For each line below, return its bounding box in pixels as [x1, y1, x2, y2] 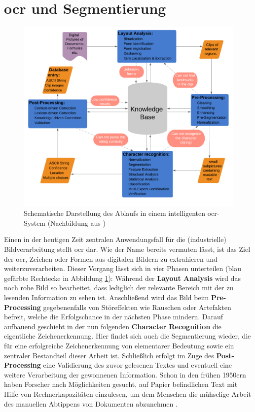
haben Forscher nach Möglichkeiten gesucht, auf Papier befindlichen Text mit [4, 379, 238, 389]
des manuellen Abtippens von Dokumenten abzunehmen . [4, 398, 178, 409]
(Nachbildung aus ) [47, 217, 106, 228]
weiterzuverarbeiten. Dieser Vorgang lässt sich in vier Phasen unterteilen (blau [4, 263, 241, 274]
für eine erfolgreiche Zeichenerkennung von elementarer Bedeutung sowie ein [4, 340, 234, 350]
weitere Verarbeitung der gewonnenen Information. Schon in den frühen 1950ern [4, 369, 246, 379]
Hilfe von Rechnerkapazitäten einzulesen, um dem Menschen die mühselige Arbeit [4, 388, 251, 399]
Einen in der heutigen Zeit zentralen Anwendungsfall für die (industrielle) [4, 234, 226, 244]
